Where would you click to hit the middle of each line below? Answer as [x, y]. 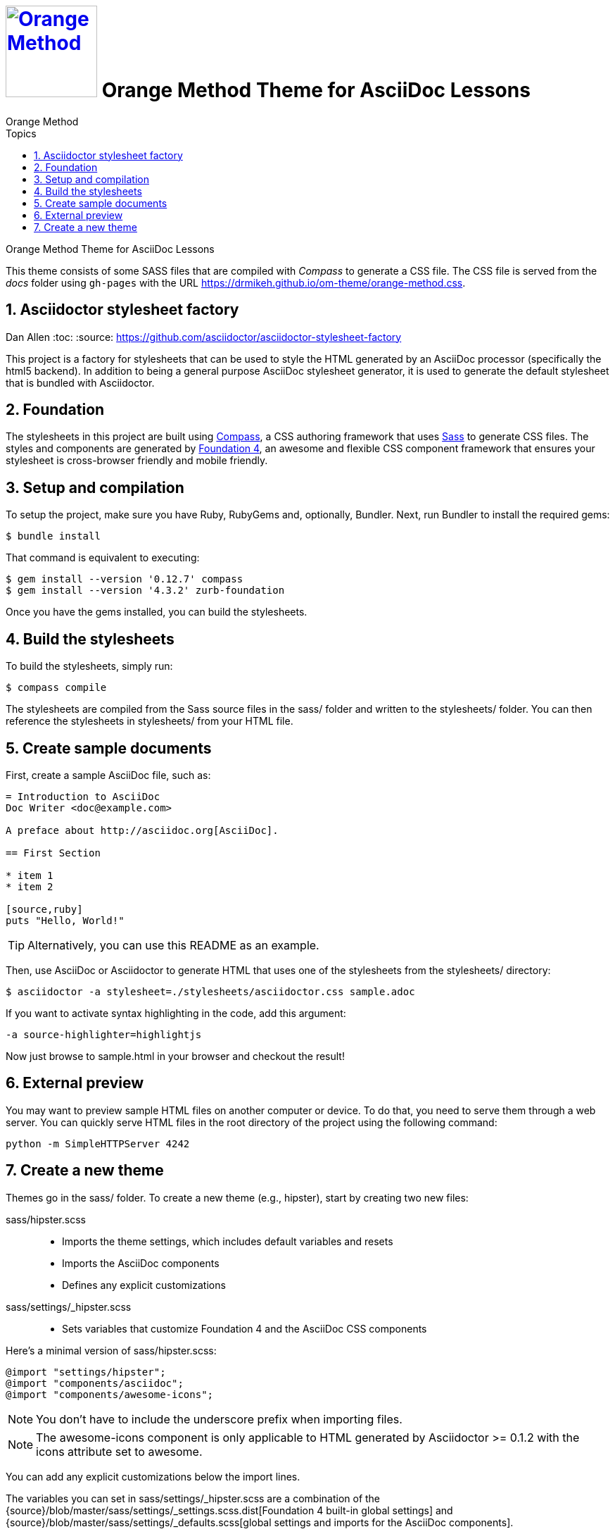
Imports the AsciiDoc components [141, 1263]
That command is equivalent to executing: [103, 558]
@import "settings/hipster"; [86, 1372]
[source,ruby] [44, 909]
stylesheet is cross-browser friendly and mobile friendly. [137, 461]
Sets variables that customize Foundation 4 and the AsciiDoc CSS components [245, 1328]
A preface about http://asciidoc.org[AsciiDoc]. [142, 830]
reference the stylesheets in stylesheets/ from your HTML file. [150, 721]
